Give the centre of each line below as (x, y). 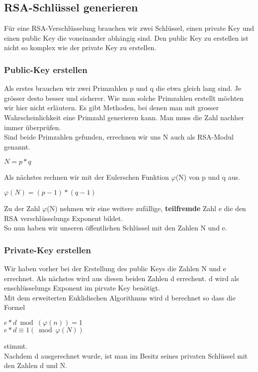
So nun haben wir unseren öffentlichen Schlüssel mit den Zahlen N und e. (116, 228)
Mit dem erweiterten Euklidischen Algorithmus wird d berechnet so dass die (120, 297)
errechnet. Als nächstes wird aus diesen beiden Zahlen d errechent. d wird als (122, 278)
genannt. (17, 146)
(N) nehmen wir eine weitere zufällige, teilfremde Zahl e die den (146, 208)
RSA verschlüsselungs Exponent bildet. (64, 218)
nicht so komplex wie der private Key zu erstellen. (80, 47)
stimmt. (16, 345)
